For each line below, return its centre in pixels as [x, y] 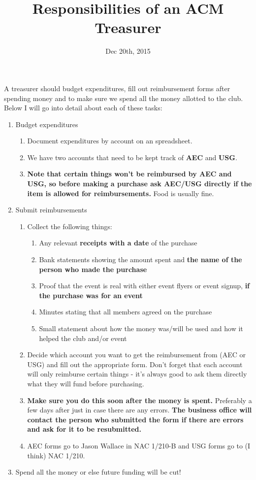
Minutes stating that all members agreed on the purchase [126, 312]
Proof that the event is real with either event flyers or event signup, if [144, 286]
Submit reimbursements [51, 210]
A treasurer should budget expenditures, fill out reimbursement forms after [117, 88]
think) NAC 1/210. [56, 455]
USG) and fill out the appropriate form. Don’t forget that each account [135, 364]
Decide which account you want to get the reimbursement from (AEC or [137, 355]
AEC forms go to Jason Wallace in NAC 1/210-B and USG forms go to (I [139, 445]
